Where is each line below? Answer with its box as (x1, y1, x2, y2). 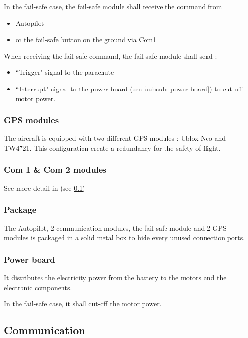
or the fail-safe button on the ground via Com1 (15, 34, 157, 45)
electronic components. (4, 282, 72, 292)
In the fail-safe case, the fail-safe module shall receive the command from (4, 1, 222, 11)
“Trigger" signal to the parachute (15, 67, 114, 77)
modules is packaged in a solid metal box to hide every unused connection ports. (4, 232, 245, 243)
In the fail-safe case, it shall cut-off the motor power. (4, 298, 162, 309)
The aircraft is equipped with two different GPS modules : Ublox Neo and (4, 133, 226, 143)
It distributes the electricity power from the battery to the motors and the (4, 272, 227, 282)
